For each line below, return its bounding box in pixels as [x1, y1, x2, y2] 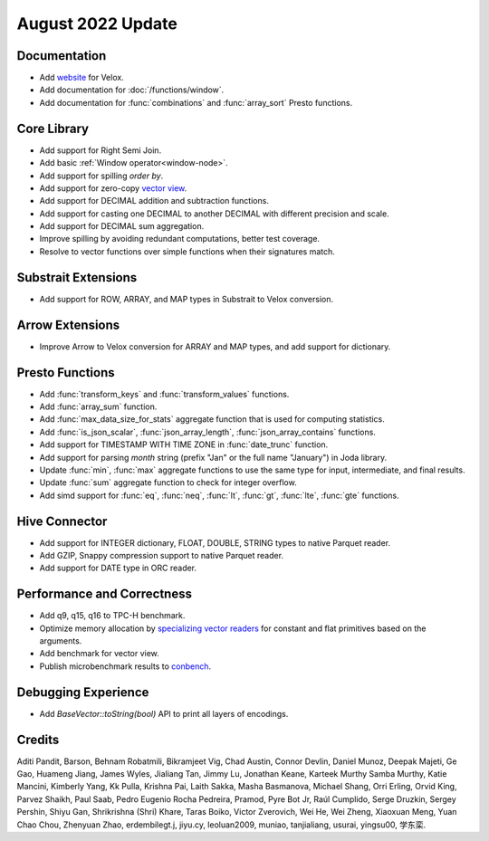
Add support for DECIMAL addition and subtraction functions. [39, 196, 269, 206]
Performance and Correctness [16, 587, 192, 602]
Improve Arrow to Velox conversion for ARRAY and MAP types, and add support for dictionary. [39, 340, 391, 352]
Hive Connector [16, 513, 108, 529]
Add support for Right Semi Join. [39, 145, 162, 156]
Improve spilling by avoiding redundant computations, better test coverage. [39, 234, 321, 244]
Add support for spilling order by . [39, 170, 164, 181]
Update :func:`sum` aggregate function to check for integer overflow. [39, 477, 298, 488]
